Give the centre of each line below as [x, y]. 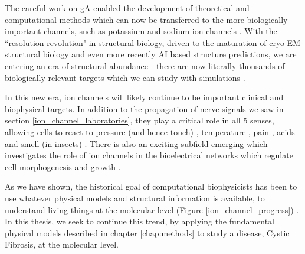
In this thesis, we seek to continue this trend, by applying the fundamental [140, 221]
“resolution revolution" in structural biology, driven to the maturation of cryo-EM [152, 42]
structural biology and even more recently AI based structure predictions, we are [151, 54]
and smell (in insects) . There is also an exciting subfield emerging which [136, 143]
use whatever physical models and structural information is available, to [135, 198]
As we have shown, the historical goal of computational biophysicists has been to [151, 186]
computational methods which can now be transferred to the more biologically [146, 19]
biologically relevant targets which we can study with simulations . [125, 77]
